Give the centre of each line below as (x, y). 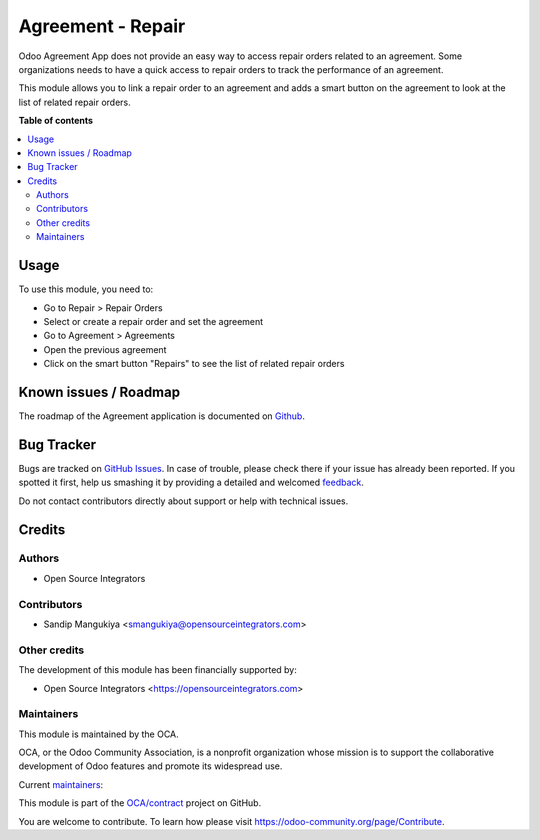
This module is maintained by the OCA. (98, 734)
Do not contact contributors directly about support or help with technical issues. (183, 501)
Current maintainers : (61, 784)
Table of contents (56, 121)
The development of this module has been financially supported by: (157, 670)
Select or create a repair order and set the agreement (153, 321)
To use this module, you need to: (86, 289)
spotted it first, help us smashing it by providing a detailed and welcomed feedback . (191, 482)
